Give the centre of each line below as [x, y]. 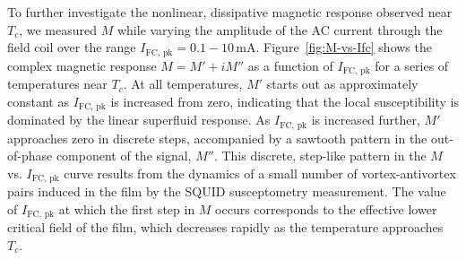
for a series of [412, 65]
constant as [38, 101]
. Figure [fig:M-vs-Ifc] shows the [344, 47]
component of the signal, [124, 156]
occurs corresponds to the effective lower [326, 208]
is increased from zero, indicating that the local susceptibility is [285, 101]
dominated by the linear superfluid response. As [139, 120]
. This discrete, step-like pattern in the [320, 156]
